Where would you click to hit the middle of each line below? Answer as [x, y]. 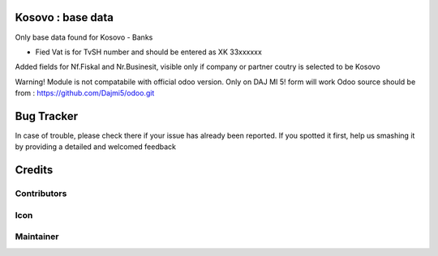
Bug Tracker [47, 116]
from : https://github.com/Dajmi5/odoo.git [85, 93]
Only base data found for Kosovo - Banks [84, 37]
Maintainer [37, 237]
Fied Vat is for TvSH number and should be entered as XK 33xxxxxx [149, 52]
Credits [34, 170]
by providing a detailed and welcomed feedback [95, 147]
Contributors [41, 194]
